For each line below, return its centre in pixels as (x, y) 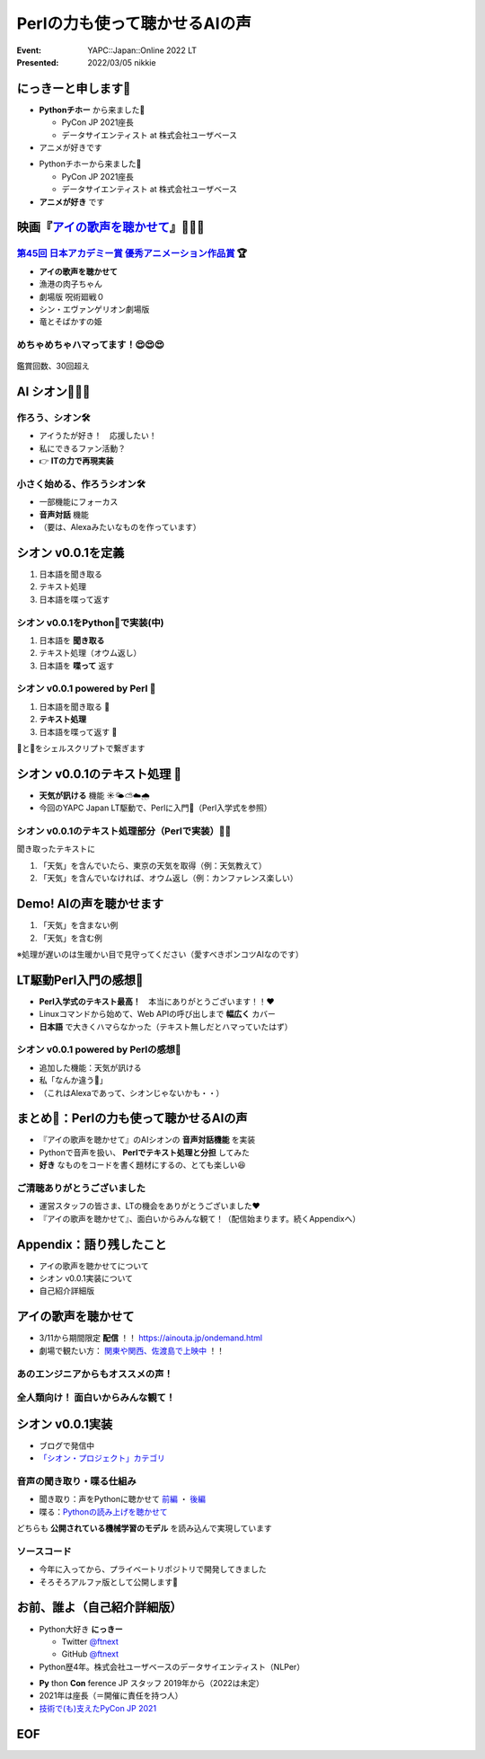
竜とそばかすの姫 (71, 322)
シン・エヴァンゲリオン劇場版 (94, 309)
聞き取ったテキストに (56, 849)
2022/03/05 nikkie (122, 62)
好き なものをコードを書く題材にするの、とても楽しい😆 (142, 1165)
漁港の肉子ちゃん (71, 284)
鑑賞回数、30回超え (53, 366)
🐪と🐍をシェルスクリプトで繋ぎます (81, 748)
